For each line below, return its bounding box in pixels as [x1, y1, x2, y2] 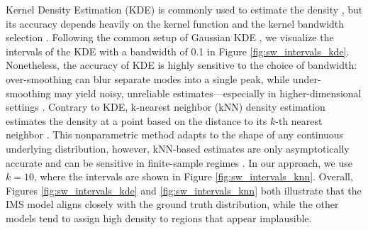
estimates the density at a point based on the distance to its [6, 113, 267, 128]
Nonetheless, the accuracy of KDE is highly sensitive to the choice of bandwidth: [6, 57, 357, 72]
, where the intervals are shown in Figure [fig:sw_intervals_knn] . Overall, [33, 169, 353, 184]
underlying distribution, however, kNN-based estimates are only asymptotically [6, 141, 350, 155]
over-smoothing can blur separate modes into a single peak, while [6, 71, 290, 86]
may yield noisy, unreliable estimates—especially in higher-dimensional [54, 85, 362, 100]
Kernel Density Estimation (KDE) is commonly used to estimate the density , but [6, 2, 363, 16]
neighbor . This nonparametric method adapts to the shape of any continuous [6, 127, 344, 142]
